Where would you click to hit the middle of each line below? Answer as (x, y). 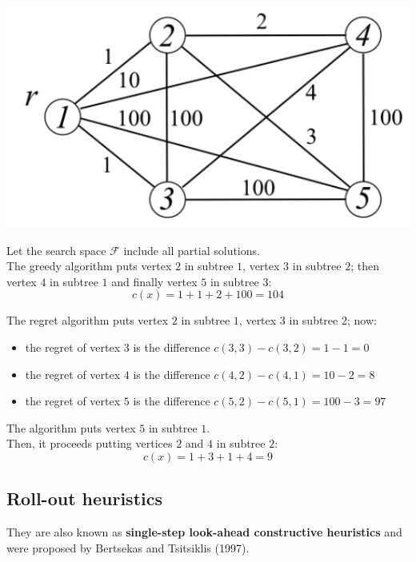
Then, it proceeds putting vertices (90, 443)
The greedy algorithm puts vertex (89, 266)
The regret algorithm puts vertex (88, 320)
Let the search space (56, 250)
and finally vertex (154, 281)
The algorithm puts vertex (71, 427)
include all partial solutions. (192, 250)
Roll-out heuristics (85, 498)
